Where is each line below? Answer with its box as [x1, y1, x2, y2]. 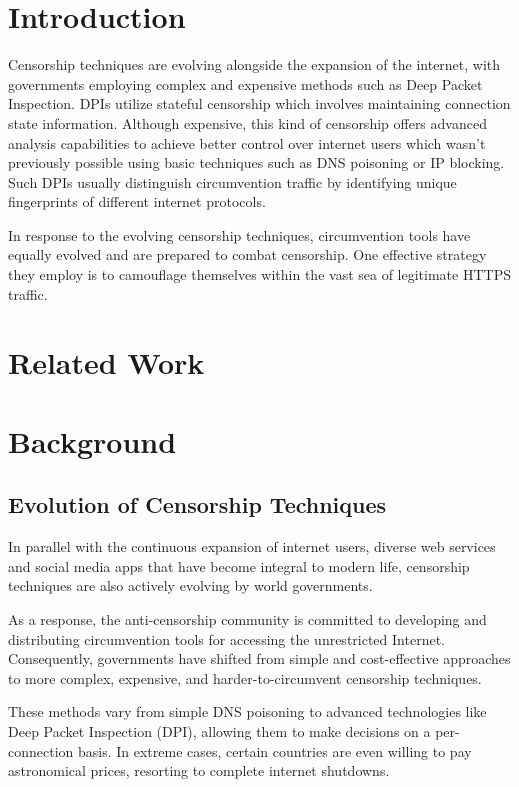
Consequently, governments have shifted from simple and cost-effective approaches [8, 648, 511, 669]
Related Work [8, 342, 205, 383]
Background [8, 420, 177, 461]
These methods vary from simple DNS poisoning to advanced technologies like [8, 701, 487, 722]
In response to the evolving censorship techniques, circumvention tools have [8, 224, 471, 245]
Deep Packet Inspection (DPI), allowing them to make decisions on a [8, 720, 431, 741]
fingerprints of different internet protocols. [8, 191, 266, 212]
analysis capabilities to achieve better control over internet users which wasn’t [8, 132, 486, 153]
